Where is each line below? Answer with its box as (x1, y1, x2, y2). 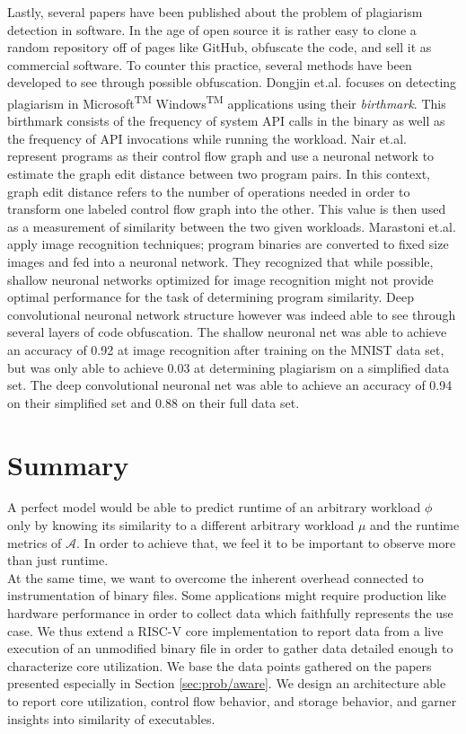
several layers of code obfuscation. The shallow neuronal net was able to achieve (7, 323, 447, 341)
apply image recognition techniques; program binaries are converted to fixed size (7, 234, 449, 253)
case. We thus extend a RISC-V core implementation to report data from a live (7, 621, 444, 640)
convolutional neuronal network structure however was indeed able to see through (7, 305, 456, 323)
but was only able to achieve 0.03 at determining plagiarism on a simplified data (7, 358, 450, 376)
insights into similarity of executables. (7, 709, 215, 728)
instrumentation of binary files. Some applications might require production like (7, 586, 446, 605)
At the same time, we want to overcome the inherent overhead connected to (7, 568, 424, 587)
